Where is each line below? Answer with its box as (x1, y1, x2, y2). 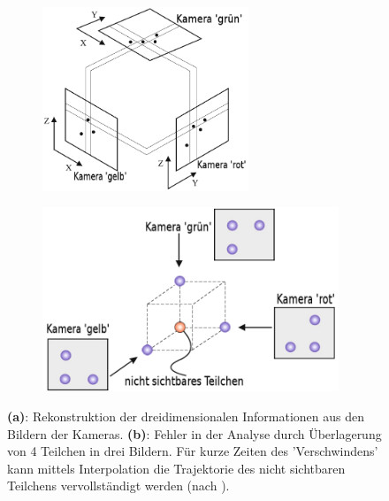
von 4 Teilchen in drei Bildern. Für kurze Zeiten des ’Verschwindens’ (7, 442, 378, 460)
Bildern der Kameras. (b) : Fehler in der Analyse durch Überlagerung (7, 424, 382, 443)
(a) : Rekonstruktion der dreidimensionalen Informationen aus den (7, 406, 365, 425)
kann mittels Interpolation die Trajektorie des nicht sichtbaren (7, 459, 346, 477)
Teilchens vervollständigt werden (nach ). (7, 476, 230, 495)
